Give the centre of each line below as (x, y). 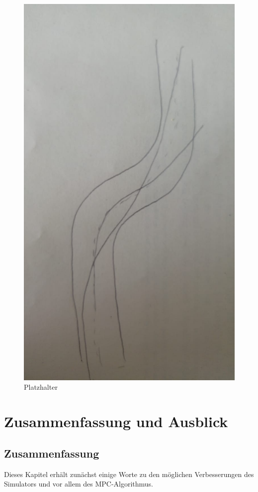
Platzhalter (41, 387)
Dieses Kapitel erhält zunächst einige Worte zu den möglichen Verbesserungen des (129, 474)
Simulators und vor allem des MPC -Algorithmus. (79, 484)
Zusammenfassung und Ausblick (116, 421)
